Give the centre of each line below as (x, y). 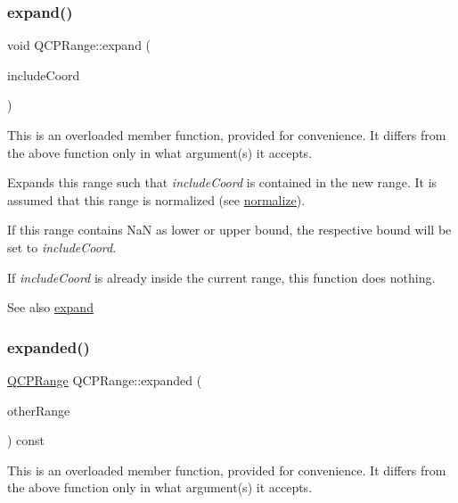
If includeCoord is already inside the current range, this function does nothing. (221, 277)
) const (26, 440)
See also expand (50, 307)
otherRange (39, 410)
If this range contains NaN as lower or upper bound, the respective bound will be (229, 230)
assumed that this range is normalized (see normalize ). (156, 199)
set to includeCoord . (62, 247)
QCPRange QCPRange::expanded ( (105, 379)
